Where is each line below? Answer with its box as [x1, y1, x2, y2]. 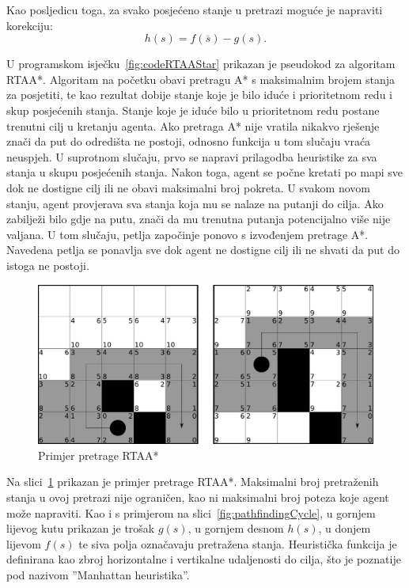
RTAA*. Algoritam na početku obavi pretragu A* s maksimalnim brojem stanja [6, 70, 395, 87]
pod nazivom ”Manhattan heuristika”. [6, 566, 190, 582]
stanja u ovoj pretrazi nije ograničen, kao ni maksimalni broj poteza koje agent [6, 488, 389, 505]
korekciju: [6, 17, 53, 33]
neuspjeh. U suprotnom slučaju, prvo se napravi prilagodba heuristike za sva [6, 148, 377, 165]
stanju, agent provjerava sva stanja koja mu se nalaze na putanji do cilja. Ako [6, 195, 384, 211]
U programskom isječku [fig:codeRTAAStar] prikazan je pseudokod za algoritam [6, 55, 396, 72]
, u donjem [318, 520, 371, 537]
